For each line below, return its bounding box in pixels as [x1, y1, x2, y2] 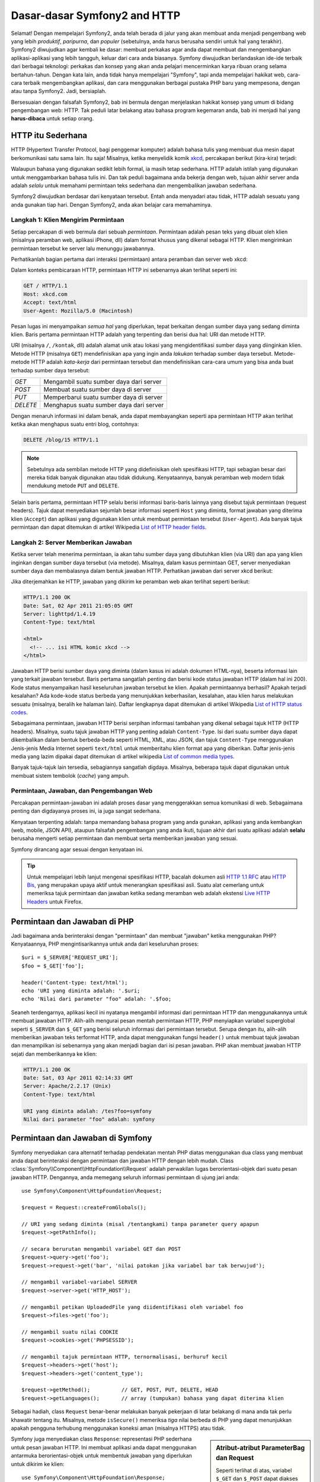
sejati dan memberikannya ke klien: [11, 1050, 97, 1058]
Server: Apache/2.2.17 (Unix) [23, 1082, 111, 1090]
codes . [11, 708, 28, 716]
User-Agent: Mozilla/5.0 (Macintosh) [23, 307, 133, 314]
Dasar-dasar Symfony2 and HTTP [11, 9, 181, 22]
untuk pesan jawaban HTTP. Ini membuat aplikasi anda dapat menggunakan [11, 1443, 197, 1451]
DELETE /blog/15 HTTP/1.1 [23, 436, 99, 443]
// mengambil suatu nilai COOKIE [21, 1328, 119, 1335]
